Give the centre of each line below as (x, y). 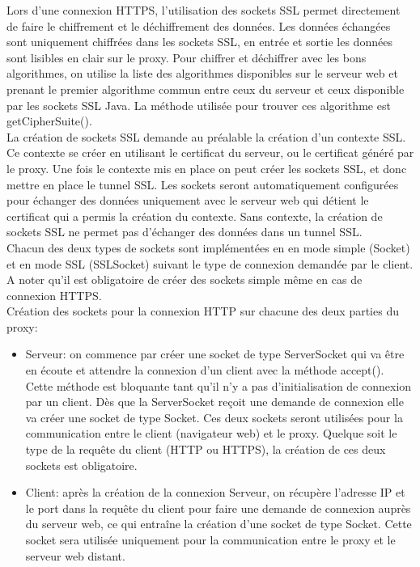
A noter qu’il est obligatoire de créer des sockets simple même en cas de (185, 279)
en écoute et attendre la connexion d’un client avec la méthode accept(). (205, 370)
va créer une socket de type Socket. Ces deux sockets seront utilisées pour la (214, 417)
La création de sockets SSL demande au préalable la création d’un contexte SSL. (206, 136)
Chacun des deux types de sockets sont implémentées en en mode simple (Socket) (208, 247)
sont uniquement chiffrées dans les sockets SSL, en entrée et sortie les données (199, 42)
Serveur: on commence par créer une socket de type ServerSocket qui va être (215, 354)
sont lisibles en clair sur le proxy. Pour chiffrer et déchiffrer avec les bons (187, 57)
